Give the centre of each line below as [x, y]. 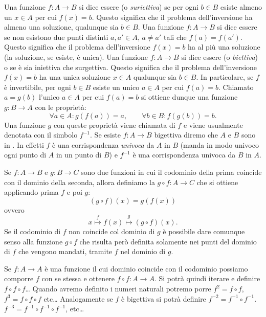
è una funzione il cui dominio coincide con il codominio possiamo [146, 268]
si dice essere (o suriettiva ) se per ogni [139, 7]
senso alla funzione [34, 241]
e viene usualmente [213, 124]
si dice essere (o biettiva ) [219, 56]
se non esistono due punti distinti [56, 37]
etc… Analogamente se [78, 298]
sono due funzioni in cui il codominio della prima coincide [171, 172]
